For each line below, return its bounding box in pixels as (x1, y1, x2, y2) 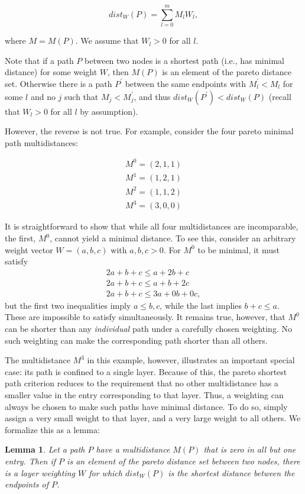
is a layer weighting (5, 466, 75, 479)
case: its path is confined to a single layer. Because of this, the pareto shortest (5, 365, 287, 377)
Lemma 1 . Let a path (5, 443, 85, 456)
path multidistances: (5, 136, 79, 148)
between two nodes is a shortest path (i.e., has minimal (85, 54, 284, 66)
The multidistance (5, 354, 70, 366)
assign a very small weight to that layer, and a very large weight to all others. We (5, 412, 301, 424)
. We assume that (75, 34, 139, 47)
